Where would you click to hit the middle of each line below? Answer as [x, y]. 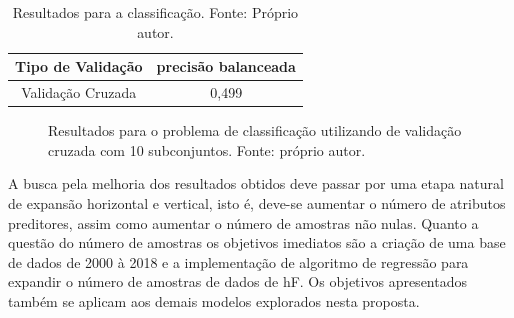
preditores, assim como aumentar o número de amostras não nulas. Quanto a [243, 222]
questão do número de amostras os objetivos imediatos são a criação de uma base [257, 242]
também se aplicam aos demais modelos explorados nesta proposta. [214, 300]
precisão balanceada [226, 66]
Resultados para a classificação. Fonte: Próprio [155, 12]
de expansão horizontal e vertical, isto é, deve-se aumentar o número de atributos [257, 202]
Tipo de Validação [79, 66]
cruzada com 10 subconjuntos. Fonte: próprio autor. [207, 149]
